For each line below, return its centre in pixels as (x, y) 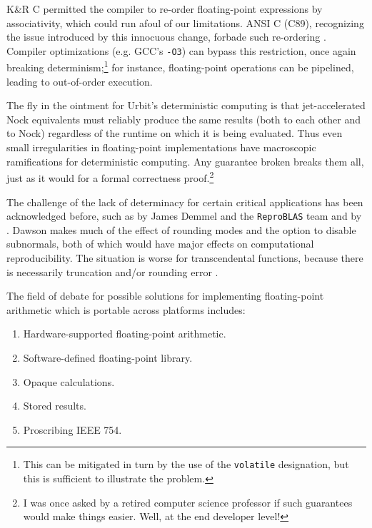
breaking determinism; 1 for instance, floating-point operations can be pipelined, (180, 66)
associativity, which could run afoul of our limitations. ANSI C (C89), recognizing (185, 22)
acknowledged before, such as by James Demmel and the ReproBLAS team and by (184, 216)
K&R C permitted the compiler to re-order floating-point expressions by (165, 9)
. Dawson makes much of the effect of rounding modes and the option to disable (181, 229)
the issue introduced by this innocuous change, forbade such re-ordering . (166, 37)
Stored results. (55, 406)
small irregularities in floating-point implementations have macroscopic (161, 147)
